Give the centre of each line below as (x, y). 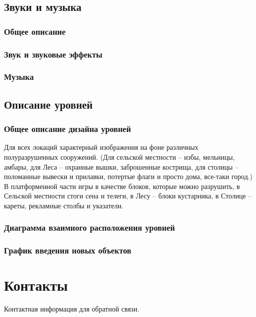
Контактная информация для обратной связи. (72, 309)
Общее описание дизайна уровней (68, 129)
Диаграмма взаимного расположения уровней (90, 227)
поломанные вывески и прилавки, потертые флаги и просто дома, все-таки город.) (128, 176)
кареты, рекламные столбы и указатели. (64, 205)
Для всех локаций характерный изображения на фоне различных (101, 147)
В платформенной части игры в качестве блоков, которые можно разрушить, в (122, 186)
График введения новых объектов (68, 250)
